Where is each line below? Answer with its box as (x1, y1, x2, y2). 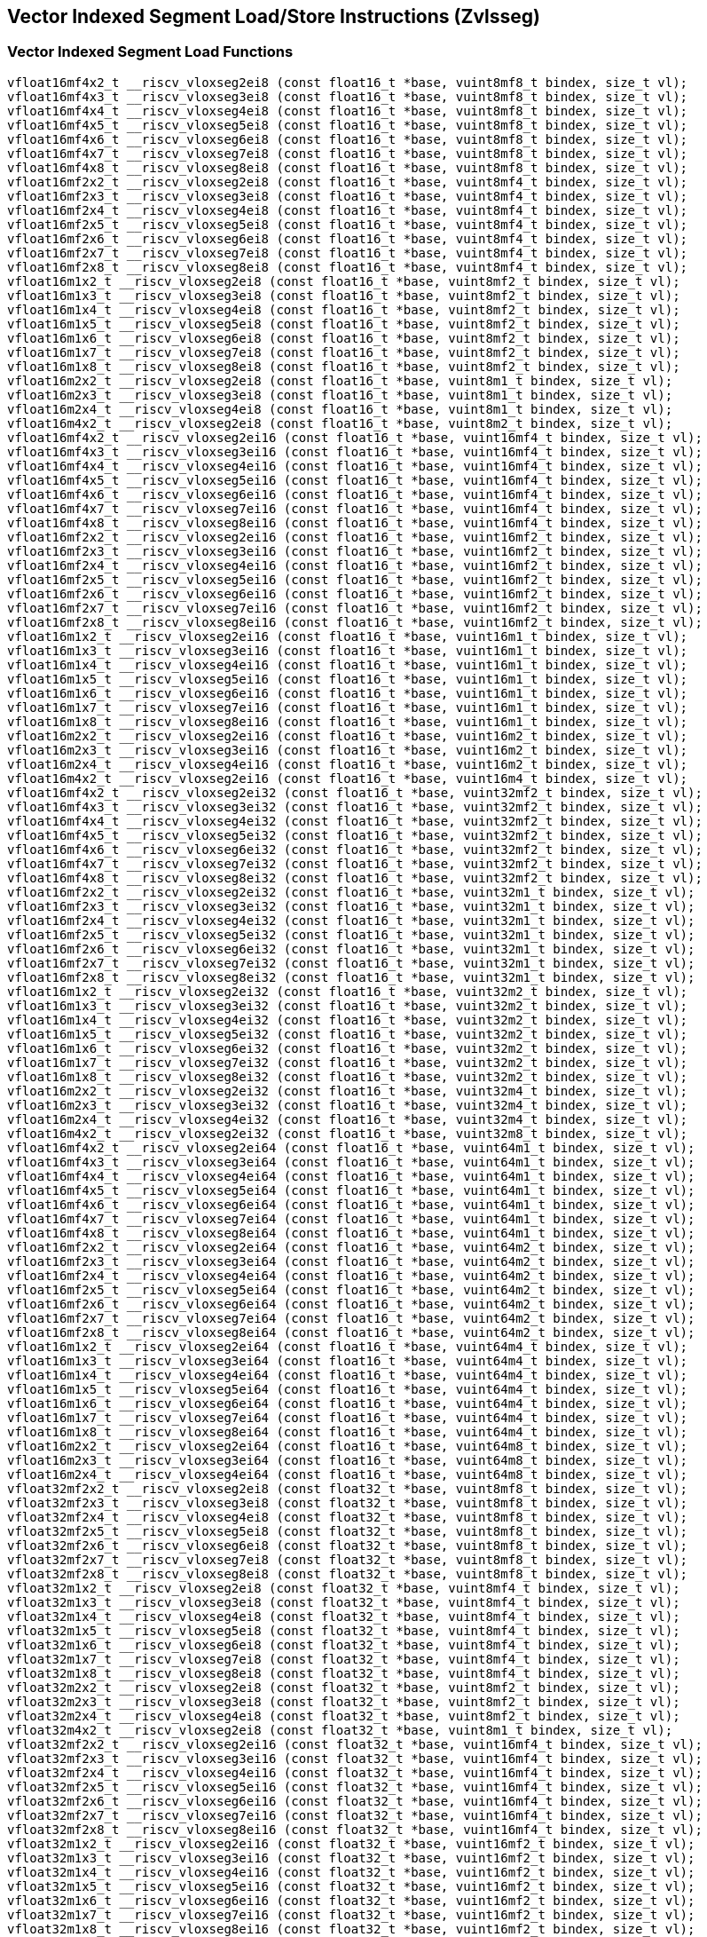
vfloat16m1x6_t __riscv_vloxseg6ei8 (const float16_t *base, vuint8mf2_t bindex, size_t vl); (7, 330, 680, 345)
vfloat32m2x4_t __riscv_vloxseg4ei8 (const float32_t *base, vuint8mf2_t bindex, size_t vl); (7, 1708, 680, 1723)
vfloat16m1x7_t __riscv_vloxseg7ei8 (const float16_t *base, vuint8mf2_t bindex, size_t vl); (7, 344, 680, 360)
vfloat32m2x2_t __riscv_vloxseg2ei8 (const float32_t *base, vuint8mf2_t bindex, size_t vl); (7, 1680, 680, 1695)
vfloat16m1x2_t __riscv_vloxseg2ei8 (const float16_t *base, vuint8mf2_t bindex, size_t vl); (7, 273, 680, 289)
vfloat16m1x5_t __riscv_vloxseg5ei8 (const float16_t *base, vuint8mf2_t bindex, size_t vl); (7, 316, 680, 331)
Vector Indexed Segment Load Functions (7, 43, 294, 61)
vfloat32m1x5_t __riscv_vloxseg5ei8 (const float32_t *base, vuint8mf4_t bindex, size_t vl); (7, 1623, 680, 1638)
